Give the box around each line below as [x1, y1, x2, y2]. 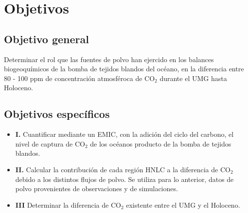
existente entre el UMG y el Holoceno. [126, 199, 240, 210]
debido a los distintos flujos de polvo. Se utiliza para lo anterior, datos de [15, 174, 234, 184]
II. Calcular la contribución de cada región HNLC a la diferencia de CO [15, 164, 230, 174]
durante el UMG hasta [159, 73, 227, 83]
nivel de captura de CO [15, 138, 85, 148]
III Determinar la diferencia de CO [15, 199, 121, 210]
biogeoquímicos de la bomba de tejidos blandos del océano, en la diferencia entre [4, 64, 244, 74]
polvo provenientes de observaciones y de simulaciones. [15, 183, 178, 194]
